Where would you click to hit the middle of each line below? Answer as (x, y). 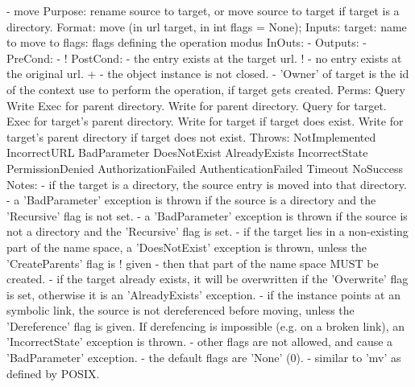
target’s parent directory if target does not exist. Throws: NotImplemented (191, 136)
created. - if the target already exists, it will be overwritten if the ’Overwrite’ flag (207, 279)
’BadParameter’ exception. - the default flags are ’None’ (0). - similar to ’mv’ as (204, 358)
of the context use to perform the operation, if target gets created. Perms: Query (206, 89)
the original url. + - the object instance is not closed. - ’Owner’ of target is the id (208, 74)
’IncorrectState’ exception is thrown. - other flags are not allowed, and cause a (200, 342)
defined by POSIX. (53, 373)
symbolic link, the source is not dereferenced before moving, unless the (181, 310)
